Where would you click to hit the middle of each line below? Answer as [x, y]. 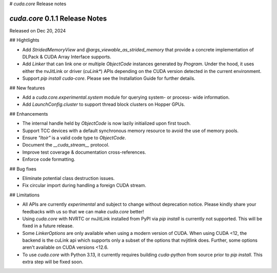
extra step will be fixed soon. [53, 262]
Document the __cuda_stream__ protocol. [66, 145]
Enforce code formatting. [49, 159]
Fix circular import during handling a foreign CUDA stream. [84, 186]
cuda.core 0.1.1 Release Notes [58, 18]
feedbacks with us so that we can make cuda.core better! [83, 211]
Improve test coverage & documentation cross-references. [84, 152]
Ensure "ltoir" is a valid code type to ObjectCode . [74, 138]
